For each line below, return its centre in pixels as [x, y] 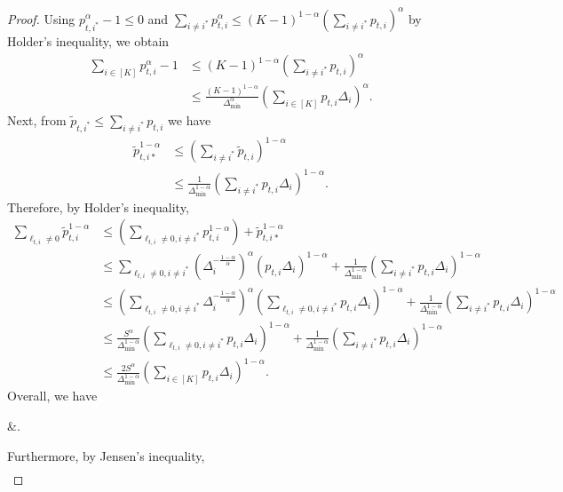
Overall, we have [52, 396]
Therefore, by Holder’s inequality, [98, 206]
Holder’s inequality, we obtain [88, 41]
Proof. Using [41, 18]
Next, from [37, 119]
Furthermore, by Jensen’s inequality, [106, 455]
